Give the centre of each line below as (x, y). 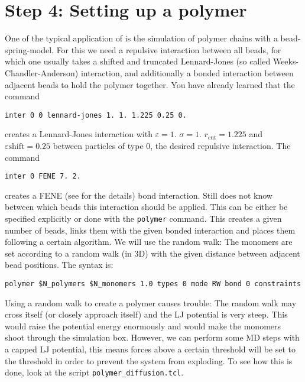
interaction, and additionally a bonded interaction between (187, 72)
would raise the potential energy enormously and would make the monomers (143, 326)
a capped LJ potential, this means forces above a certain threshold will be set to (150, 349)
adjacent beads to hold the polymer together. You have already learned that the (150, 84)
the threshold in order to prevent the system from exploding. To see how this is (149, 360)
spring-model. (29, 49)
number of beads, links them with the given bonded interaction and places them (150, 230)
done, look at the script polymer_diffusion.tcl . (94, 372)
